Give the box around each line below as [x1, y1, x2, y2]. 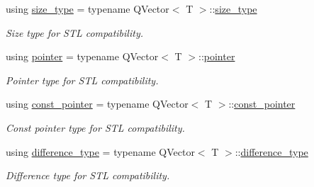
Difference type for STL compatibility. [6, 168, 170, 183]
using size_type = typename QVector [6, 1, 169, 16]
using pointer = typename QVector [6, 49, 159, 64]
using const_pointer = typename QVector [6, 96, 189, 111]
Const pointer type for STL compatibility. [6, 120, 185, 135]
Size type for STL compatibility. [6, 25, 143, 40]
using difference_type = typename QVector [6, 144, 195, 159]
